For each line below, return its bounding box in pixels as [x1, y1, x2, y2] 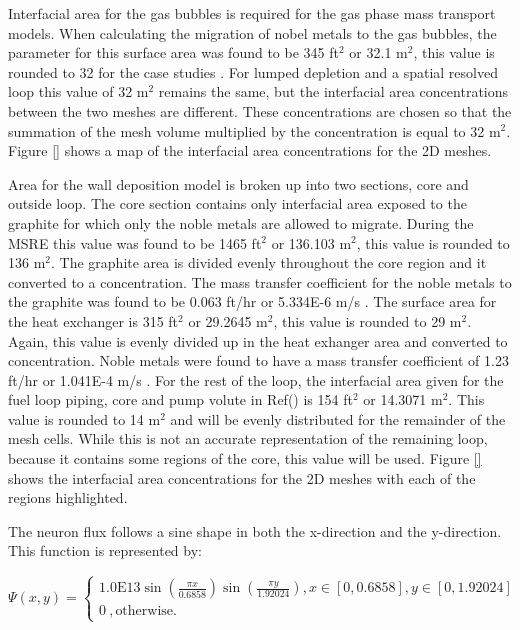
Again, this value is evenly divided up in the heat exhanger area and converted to [8, 330, 508, 351]
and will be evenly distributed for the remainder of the [170, 408, 506, 429]
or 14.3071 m [363, 389, 443, 410]
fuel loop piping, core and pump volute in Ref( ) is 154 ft [8, 389, 353, 410]
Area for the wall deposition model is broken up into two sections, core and [8, 173, 469, 194]
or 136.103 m [271, 232, 352, 253]
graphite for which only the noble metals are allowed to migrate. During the [8, 212, 474, 233]
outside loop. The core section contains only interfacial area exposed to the [8, 193, 467, 214]
